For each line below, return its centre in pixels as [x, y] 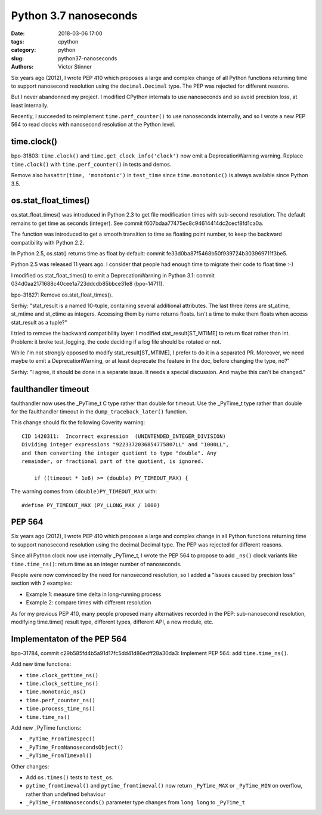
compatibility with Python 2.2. [48, 242]
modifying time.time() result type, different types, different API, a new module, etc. [112, 622]
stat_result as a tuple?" [39, 322]
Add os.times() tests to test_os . [70, 777]
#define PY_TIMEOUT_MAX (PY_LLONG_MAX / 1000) [91, 505]
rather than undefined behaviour [66, 794]
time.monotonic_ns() [56, 692]
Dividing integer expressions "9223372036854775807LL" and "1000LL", [126, 445]
